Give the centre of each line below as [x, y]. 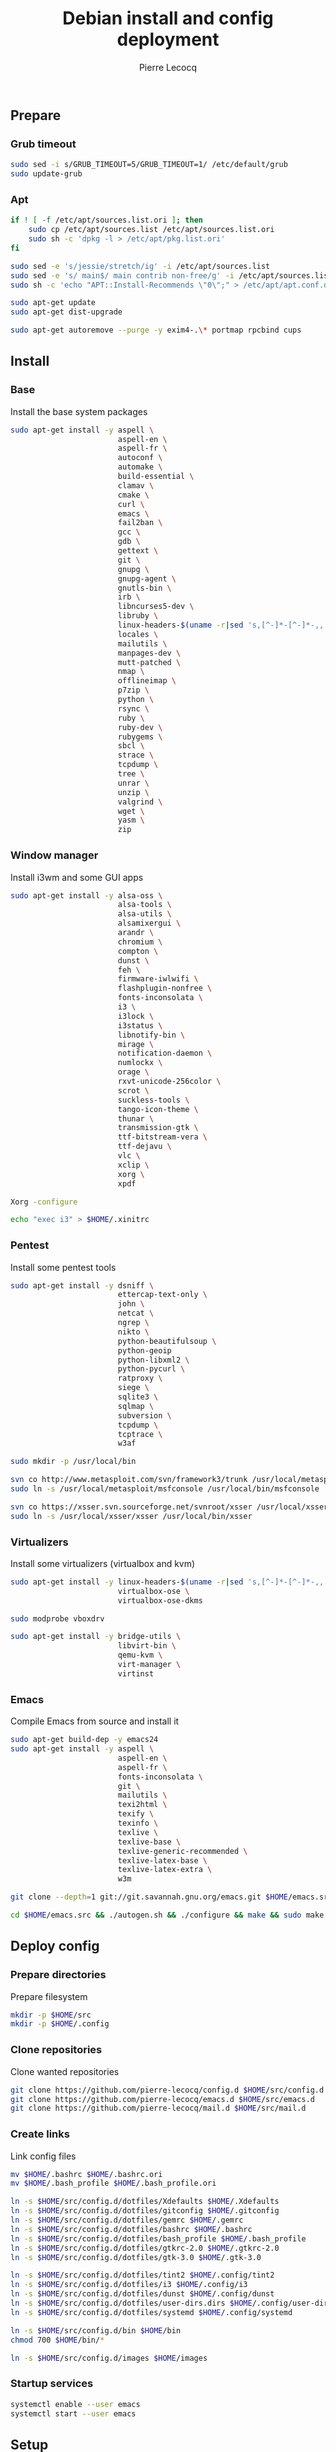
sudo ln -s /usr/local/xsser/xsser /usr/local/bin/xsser [131, 1516]
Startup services [52, 2384]
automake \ [140, 467]
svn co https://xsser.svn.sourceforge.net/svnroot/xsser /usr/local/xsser [169, 1507]
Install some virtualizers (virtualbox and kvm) [103, 1563]
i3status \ [140, 1025]
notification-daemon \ [165, 1053]
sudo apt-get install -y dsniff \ [82, 1285]
